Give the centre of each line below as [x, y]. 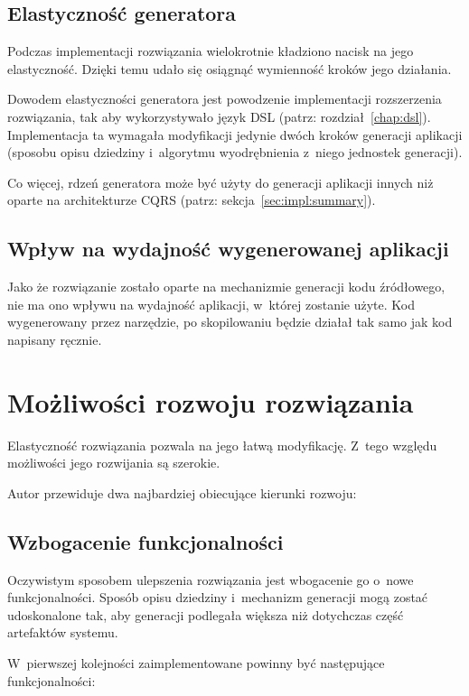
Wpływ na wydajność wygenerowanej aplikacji [228, 249]
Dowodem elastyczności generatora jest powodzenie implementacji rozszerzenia [225, 99]
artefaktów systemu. [63, 632]
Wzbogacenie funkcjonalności [145, 541]
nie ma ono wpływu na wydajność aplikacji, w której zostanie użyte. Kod [211, 304]
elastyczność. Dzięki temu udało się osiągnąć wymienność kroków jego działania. [230, 68]
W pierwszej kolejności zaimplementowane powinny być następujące [196, 663]
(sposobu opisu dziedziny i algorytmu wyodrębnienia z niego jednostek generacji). [235, 152]
